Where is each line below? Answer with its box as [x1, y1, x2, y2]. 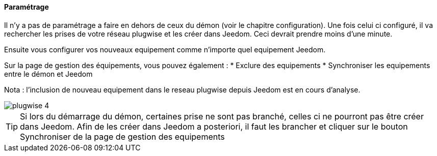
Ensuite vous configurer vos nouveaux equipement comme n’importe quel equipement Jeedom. [4, 45, 326, 54]
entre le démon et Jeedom [4, 69, 93, 78]
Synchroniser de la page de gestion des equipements [20, 131, 225, 142]
